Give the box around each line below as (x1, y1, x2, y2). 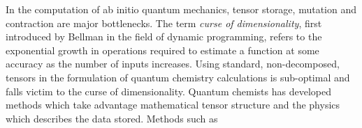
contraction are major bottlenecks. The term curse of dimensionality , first (6, 15, 322, 30)
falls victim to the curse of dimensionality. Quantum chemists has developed (6, 83, 331, 98)
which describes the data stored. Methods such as (6, 111, 218, 125)
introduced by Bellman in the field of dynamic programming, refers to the (6, 29, 322, 44)
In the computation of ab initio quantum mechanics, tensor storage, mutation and (6, 2, 356, 16)
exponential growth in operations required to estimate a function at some (6, 42, 319, 57)
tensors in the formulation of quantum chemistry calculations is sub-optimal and (6, 70, 350, 84)
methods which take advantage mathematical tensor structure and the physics (6, 97, 340, 112)
